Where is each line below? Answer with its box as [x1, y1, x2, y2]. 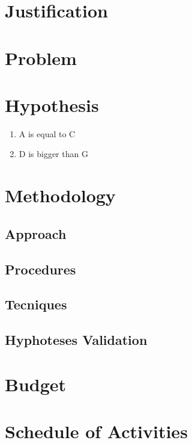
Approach [5, 224, 67, 243]
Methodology [5, 183, 116, 208]
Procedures [5, 259, 76, 278]
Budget [5, 371, 67, 396]
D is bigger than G [19, 147, 88, 160]
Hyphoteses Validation [5, 330, 148, 349]
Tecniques [5, 295, 67, 314]
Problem [5, 45, 77, 70]
